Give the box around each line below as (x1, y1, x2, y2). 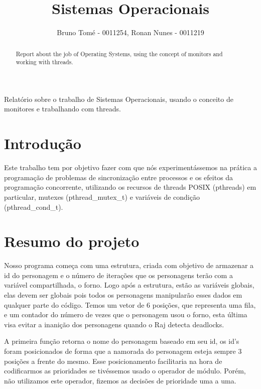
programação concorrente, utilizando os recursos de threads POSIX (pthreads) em (4, 182, 256, 192)
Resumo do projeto (4, 231, 140, 251)
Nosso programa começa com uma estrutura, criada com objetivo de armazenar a (4, 260, 254, 271)
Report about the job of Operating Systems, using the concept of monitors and (16, 49, 223, 58)
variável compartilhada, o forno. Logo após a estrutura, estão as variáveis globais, (4, 280, 254, 290)
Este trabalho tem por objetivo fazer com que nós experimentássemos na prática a (4, 162, 257, 173)
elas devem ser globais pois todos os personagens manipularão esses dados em (4, 290, 242, 300)
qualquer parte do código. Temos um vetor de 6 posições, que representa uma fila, (4, 299, 256, 310)
